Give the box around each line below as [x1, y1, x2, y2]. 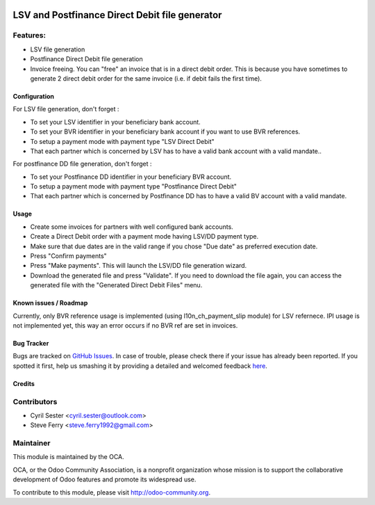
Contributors [12, 396, 58, 406]
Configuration [12, 92, 55, 100]
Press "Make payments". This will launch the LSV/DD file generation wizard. [30, 262, 247, 270]
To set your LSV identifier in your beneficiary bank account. [30, 118, 201, 126]
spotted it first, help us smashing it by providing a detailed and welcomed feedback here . [12, 362, 267, 370]
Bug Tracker [12, 339, 49, 347]
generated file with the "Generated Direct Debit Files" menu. [30, 281, 203, 289]
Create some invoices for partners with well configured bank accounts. [30, 223, 234, 231]
